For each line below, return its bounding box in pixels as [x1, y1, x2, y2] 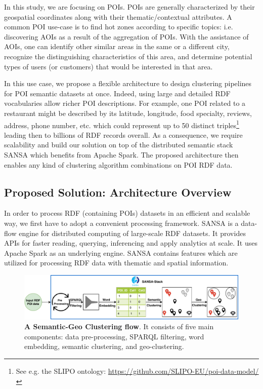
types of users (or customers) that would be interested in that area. [4, 61, 213, 71]
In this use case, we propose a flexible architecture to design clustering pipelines [4, 78, 252, 89]
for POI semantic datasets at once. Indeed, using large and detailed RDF [4, 88, 231, 98]
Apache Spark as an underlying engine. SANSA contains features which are [4, 247, 238, 258]
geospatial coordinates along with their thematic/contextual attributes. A [4, 11, 232, 22]
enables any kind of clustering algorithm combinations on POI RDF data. [4, 159, 233, 170]
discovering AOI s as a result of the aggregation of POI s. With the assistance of [4, 31, 249, 42]
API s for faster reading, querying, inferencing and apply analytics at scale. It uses [4, 238, 257, 248]
